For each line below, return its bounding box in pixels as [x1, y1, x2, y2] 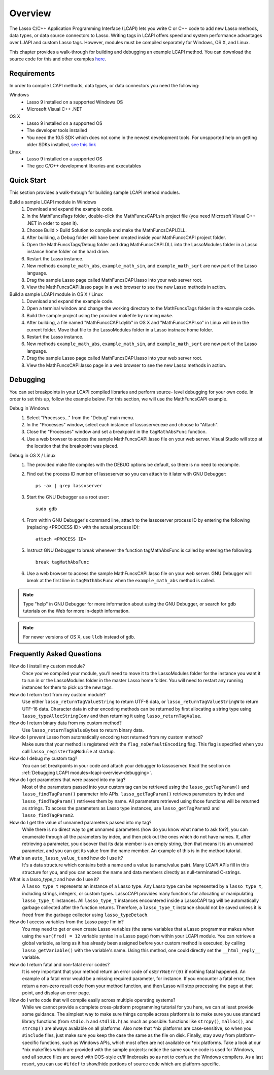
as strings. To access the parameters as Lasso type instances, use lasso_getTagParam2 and [22, 805, 220, 811]
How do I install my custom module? [9, 663, 85, 669]
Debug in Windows [9, 405, 49, 411]
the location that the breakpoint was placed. [26, 443, 119, 449]
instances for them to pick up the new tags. [22, 684, 113, 690]
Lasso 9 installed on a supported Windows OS [26, 99, 123, 105]
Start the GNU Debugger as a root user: [26, 494, 109, 500]
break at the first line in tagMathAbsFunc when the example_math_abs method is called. [26, 578, 215, 584]
